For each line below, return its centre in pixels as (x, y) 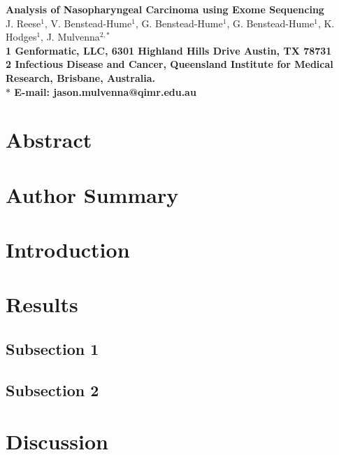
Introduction (68, 250)
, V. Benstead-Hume (88, 23)
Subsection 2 (52, 390)
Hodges (21, 37)
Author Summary (92, 194)
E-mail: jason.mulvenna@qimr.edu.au (105, 91)
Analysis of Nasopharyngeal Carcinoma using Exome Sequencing (165, 9)
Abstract (49, 140)
